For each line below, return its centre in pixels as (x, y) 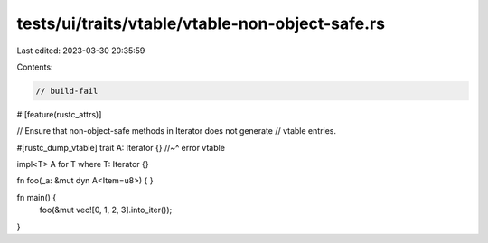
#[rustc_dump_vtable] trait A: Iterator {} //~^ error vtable (121, 147)
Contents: (35, 67)
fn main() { (37, 197)
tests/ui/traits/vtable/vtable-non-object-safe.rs (201, 23)
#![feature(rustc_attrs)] (59, 114)
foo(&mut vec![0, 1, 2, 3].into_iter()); (106, 210)
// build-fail (67, 91)
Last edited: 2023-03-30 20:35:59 (81, 51)
